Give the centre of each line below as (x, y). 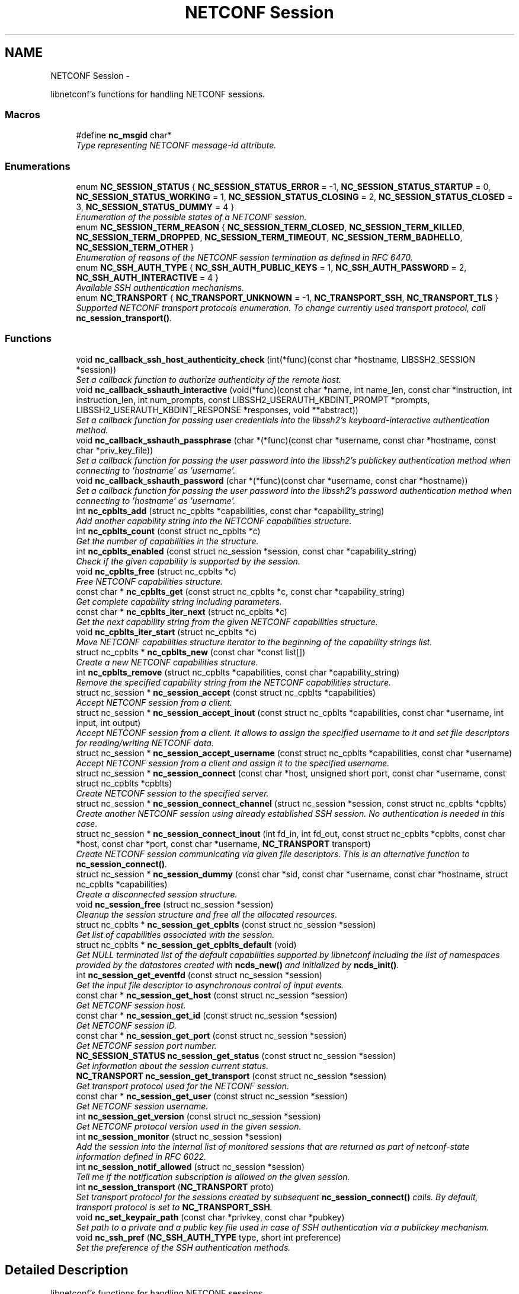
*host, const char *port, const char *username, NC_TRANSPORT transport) (223, 843)
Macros (23, 114)
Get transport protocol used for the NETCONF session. (183, 1086)
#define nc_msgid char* (124, 135)
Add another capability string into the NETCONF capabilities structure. (214, 521)
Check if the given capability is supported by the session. (188, 561)
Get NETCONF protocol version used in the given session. (189, 1126)
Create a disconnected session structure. (157, 894)
